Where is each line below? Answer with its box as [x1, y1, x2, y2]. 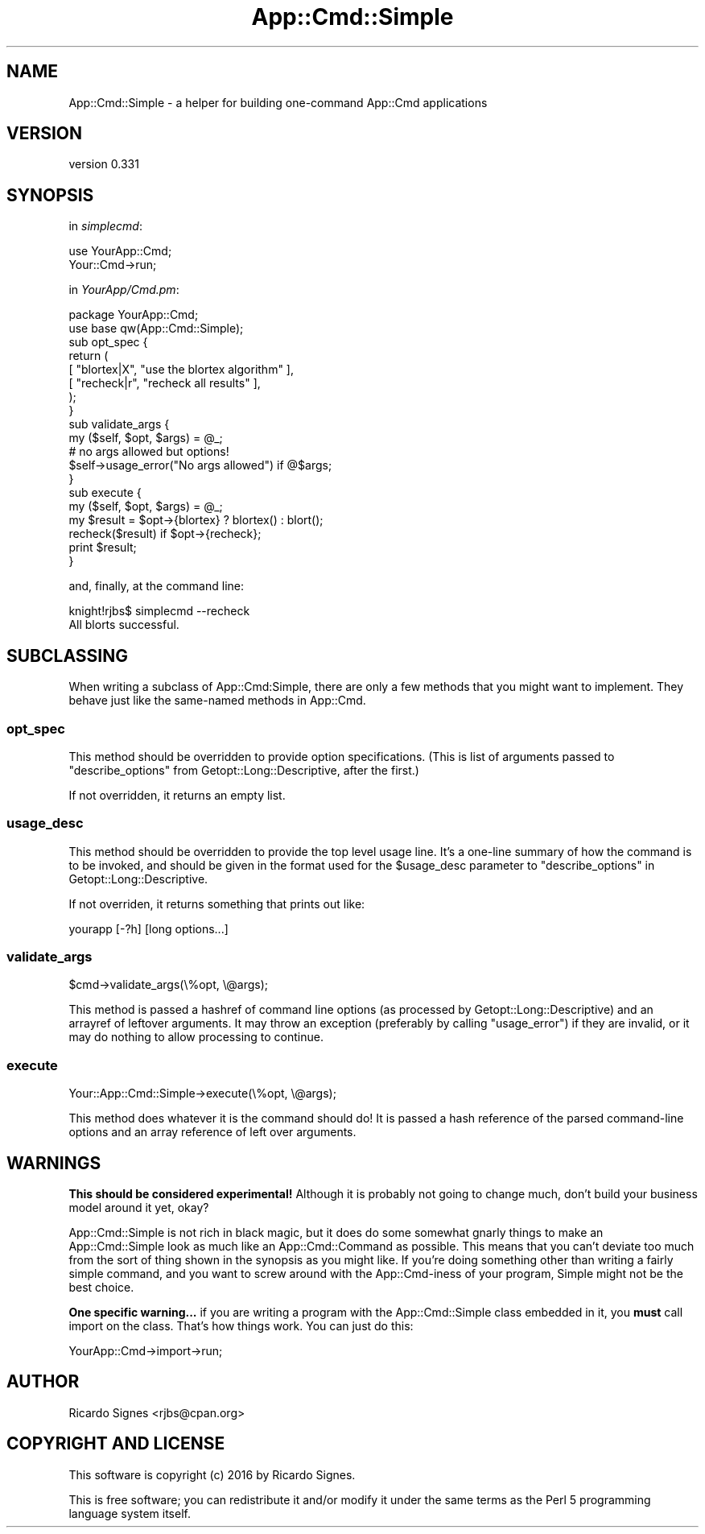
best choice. [68, 1280, 134, 1294]
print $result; [68, 540, 137, 555]
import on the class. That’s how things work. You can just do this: [68, 1318, 414, 1333]
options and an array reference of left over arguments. [68, 1125, 357, 1139]
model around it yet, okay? [68, 1200, 209, 1214]
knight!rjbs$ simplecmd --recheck [68, 604, 250, 618]
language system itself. [68, 1506, 191, 1520]
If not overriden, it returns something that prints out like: [68, 896, 365, 911]
